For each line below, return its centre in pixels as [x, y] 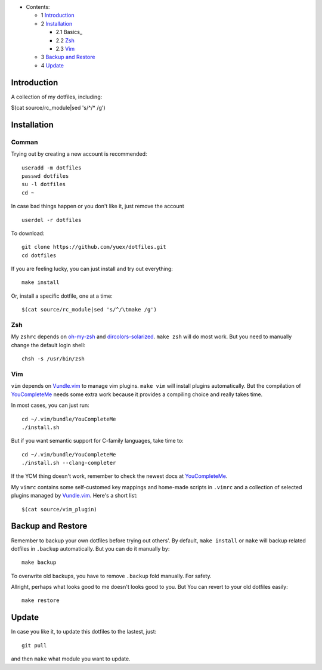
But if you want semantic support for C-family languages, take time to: [97, 441]
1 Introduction [58, 16]
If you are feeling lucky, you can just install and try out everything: [92, 269]
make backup [39, 563]
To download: [28, 233]
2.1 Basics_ [69, 32]
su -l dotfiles [44, 184]
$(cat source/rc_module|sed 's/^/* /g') [58, 108]
